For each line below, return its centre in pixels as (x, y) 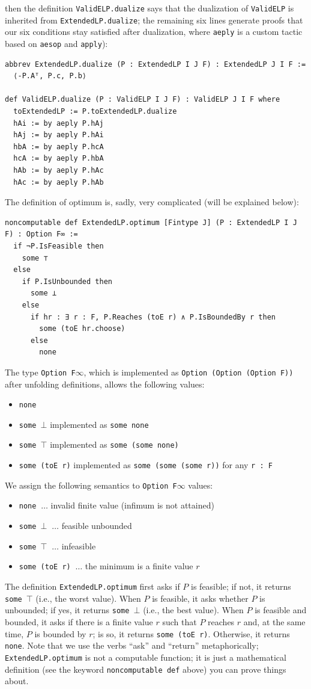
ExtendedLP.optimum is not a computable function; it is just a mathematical (146, 657)
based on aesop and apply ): (56, 43)
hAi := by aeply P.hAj (59, 123)
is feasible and (281, 610)
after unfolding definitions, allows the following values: (105, 384)
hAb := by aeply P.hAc (59, 170)
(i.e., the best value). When (193, 610)
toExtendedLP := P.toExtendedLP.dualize (95, 111)
